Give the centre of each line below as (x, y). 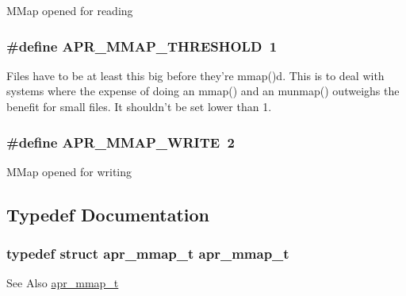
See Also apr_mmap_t (63, 283)
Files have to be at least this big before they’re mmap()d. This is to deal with (195, 75)
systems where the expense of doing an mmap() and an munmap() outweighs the (203, 91)
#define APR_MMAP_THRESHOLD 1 (142, 46)
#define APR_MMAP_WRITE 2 (121, 142)
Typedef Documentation (108, 214)
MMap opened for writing (69, 171)
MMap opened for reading (70, 10)
